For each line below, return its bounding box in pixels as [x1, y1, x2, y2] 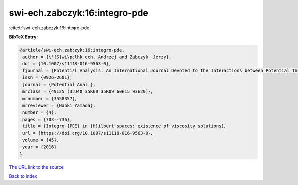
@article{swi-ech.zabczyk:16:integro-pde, [19, 47, 125, 53]
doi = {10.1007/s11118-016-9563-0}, [22, 61, 112, 66]
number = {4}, [22, 110, 57, 115]
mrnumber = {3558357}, [22, 96, 78, 101]
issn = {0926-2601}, [22, 75, 73, 80]
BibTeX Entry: [9, 34, 38, 40]
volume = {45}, [22, 137, 60, 143]
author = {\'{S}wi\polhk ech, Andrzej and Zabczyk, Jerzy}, [22, 54, 172, 60]
